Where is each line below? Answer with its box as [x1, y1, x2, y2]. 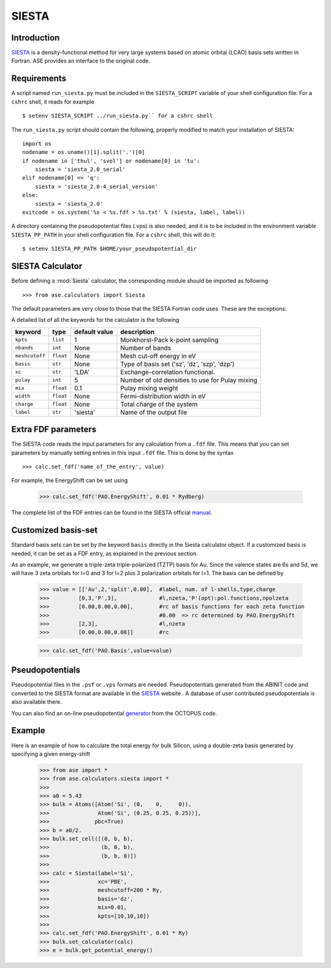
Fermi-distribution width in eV [120, 392, 206, 400]
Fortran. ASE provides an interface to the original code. [11, 57, 150, 64]
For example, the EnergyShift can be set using [11, 477, 128, 484]
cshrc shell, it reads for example [11, 98, 94, 105]
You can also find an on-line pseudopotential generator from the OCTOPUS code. [11, 709, 218, 717]
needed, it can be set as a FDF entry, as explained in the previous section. [11, 549, 199, 557]
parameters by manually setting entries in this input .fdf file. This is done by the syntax [11, 449, 234, 456]
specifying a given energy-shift [11, 750, 90, 757]
